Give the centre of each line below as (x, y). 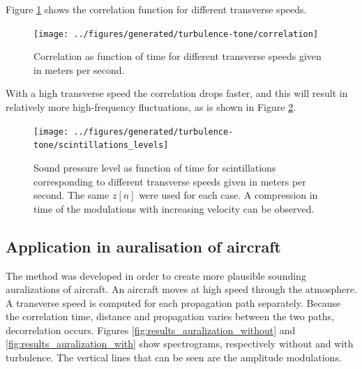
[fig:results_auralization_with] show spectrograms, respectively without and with (180, 344)
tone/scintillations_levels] (101, 145)
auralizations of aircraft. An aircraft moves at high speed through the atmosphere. (181, 289)
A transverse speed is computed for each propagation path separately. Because (173, 302)
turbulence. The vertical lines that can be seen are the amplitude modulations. (174, 357)
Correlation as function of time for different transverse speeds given (178, 56)
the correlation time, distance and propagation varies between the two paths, (170, 316)
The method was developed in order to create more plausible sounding (156, 275)
